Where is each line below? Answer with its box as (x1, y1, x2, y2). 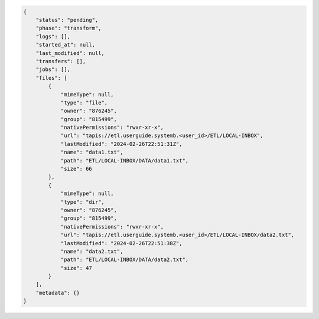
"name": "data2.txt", (60, 248, 123, 255)
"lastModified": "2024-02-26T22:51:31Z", (60, 141, 183, 147)
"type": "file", (60, 99, 108, 106)
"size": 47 (60, 265, 93, 271)
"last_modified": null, (35, 50, 105, 56)
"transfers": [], (35, 58, 86, 64)
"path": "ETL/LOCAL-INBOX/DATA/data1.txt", (60, 157, 189, 164)
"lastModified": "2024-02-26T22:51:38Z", (60, 240, 183, 246)
